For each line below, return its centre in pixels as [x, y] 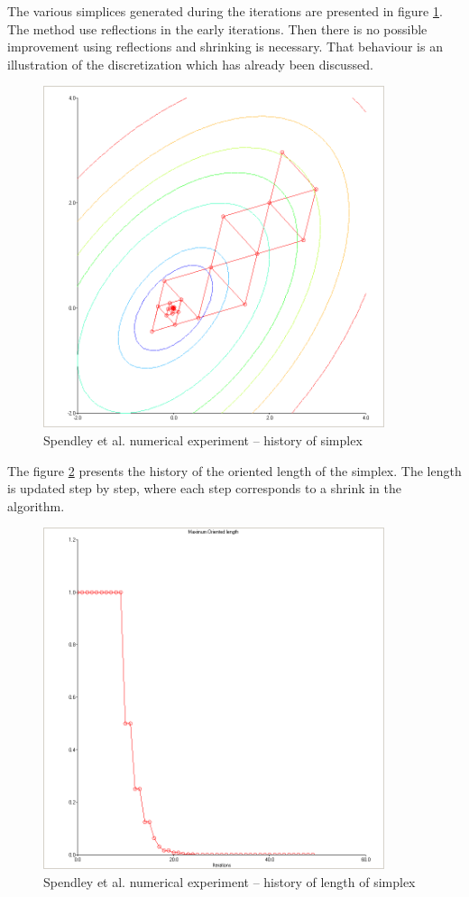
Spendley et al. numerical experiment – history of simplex [203, 439]
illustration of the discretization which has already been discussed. [190, 64]
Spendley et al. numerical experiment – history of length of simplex [230, 881]
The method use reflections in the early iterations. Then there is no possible [217, 28]
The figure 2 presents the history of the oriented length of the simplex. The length [234, 470]
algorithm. [36, 505]
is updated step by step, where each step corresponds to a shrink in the [205, 488]
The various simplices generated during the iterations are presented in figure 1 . [225, 11]
